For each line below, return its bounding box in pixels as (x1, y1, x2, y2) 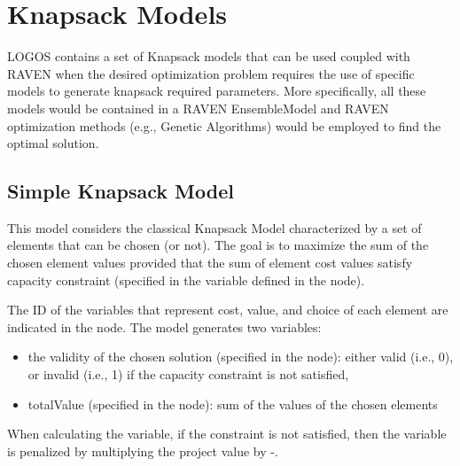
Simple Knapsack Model (7, 177, 234, 205)
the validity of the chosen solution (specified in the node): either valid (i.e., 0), (27, 347, 454, 366)
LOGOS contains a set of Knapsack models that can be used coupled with (7, 47, 410, 66)
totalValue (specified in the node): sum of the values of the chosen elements (27, 394, 438, 413)
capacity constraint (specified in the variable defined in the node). (7, 270, 365, 289)
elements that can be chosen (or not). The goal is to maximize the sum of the (7, 236, 429, 254)
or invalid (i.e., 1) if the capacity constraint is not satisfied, (27, 365, 349, 384)
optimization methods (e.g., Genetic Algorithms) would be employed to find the (7, 116, 441, 135)
